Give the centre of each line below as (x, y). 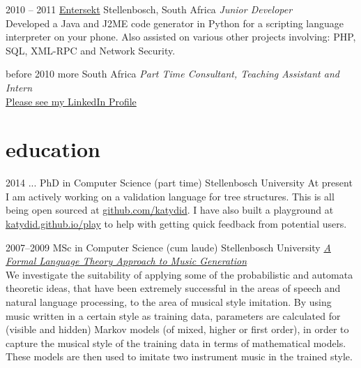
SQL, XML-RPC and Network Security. (91, 50)
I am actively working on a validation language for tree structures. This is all (170, 196)
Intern (19, 87)
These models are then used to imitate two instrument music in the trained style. (179, 356)
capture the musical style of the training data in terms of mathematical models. (176, 343)
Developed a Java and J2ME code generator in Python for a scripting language (175, 23)
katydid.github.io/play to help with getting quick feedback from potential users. (176, 224)
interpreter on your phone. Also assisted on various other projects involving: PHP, (181, 37)
